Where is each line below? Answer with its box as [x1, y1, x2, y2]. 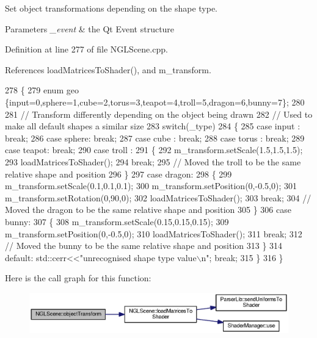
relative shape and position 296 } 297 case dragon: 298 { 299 [5, 167, 232, 180]
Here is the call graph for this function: [5, 271, 151, 284]
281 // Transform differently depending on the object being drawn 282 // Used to [5, 107, 313, 120]
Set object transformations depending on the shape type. [5, 2, 218, 14]
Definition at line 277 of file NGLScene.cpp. [5, 43, 168, 56]
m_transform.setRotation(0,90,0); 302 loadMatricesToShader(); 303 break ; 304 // [5, 191, 312, 204]
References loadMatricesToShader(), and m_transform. [5, 63, 211, 76]
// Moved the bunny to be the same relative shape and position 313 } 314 [5, 239, 283, 252]
